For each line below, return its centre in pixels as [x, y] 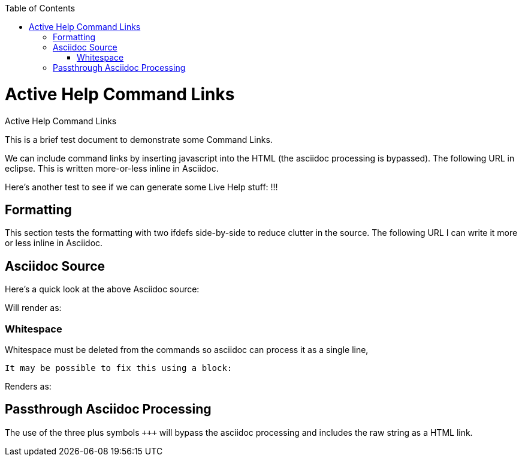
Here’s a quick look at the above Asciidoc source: [102, 289]
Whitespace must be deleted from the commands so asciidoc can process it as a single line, [187, 349]
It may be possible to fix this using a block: [119, 368]
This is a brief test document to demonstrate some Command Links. [139, 139]
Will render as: [33, 308]
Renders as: [28, 386]
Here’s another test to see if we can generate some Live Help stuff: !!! [141, 187]
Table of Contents [40, 8]
